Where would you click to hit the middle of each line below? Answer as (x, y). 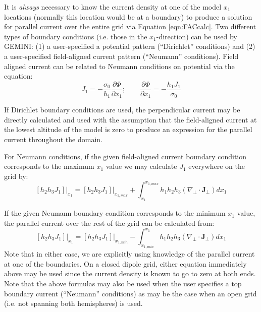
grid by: (16, 176)
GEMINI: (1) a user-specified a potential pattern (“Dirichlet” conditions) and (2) (130, 46)
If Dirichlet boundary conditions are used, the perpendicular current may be (122, 110)
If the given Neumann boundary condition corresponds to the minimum (115, 213)
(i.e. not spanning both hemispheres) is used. (73, 303)
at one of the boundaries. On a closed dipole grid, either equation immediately (125, 263)
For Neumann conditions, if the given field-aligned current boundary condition (125, 156)
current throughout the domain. (53, 139)
